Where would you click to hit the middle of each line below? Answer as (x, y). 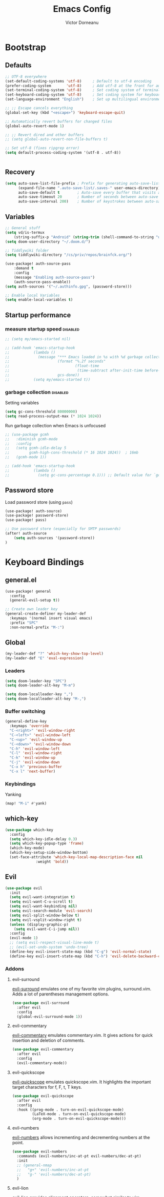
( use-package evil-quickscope (43, 1096)
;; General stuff (23, 228)
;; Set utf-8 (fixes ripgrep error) (42, 148)
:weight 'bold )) (52, 862)
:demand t (24, 268)
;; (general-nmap (34, 1165)
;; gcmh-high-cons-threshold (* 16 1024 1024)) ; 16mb (72, 453)
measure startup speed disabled (42, 329)
